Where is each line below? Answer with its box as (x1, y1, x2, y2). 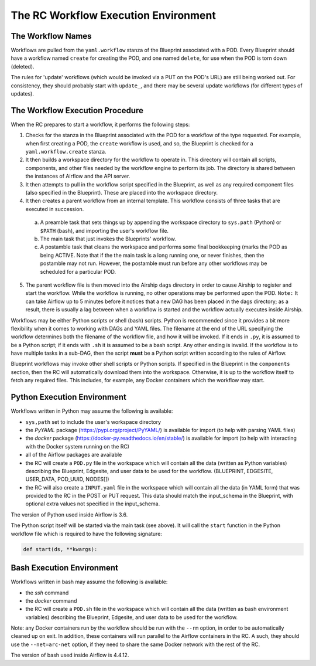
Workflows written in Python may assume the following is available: (11, 407, 173, 414)
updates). (11, 90, 35, 97)
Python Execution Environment (11, 392, 127, 402)
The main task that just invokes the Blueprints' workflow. (40, 235, 177, 242)
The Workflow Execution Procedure (11, 106, 143, 115)
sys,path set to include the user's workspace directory (25, 418, 161, 425)
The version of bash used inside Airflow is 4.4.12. (11, 651, 129, 659)
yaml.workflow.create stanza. (25, 148, 107, 155)
